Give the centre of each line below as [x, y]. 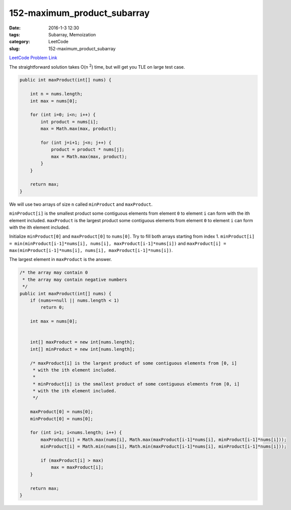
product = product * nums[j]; [88, 150]
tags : [15, 34]
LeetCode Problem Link [33, 58]
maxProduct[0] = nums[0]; [62, 412]
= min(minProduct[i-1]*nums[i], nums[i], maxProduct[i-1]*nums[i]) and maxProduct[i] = [118, 243]
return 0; [52, 307]
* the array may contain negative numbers [75, 279]
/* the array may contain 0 [54, 273]
